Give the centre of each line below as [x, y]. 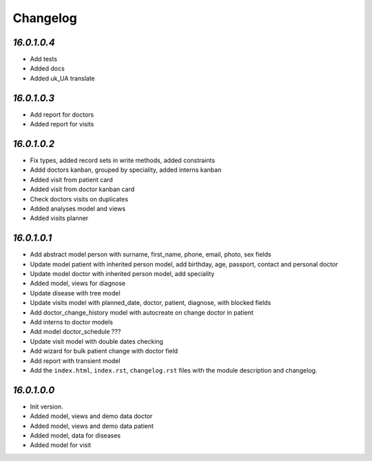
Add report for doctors [62, 115]
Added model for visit [61, 445]
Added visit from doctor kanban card [82, 189]
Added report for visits [62, 124]
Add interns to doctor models [72, 322]
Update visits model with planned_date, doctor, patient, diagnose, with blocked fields [151, 303]
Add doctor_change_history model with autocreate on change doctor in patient [142, 312]
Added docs [47, 68]
